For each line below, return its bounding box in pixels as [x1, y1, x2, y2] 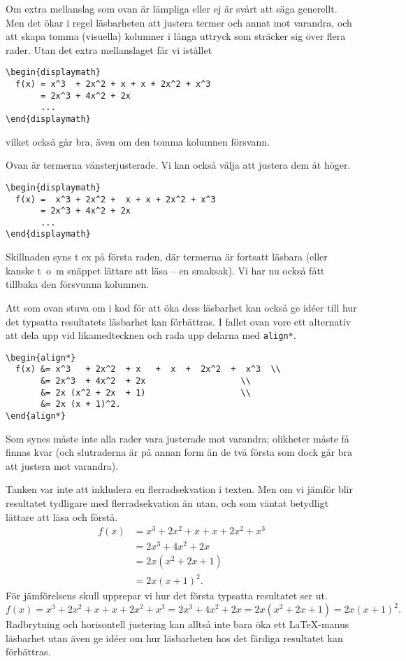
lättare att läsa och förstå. [6, 509, 118, 524]
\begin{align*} [6, 352, 76, 363]
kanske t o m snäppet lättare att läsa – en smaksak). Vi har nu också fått [6, 263, 325, 277]
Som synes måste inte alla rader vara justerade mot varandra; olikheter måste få [6, 431, 349, 445]
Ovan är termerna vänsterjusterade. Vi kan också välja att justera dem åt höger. [6, 158, 351, 172]
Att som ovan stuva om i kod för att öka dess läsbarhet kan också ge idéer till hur [6, 300, 357, 314]
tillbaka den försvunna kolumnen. [6, 277, 150, 291]
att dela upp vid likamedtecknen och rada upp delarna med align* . [6, 328, 296, 342]
